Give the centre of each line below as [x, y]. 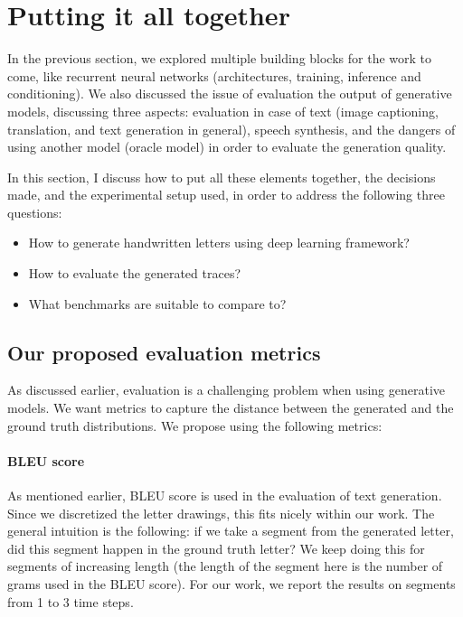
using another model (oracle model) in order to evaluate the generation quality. [227, 147]
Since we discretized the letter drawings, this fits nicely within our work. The [221, 513]
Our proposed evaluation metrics [164, 352]
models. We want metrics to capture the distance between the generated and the [231, 408]
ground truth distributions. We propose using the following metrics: [195, 425]
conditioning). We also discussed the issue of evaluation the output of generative [230, 93]
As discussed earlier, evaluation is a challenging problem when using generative [226, 390]
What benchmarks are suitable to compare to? [157, 303]
